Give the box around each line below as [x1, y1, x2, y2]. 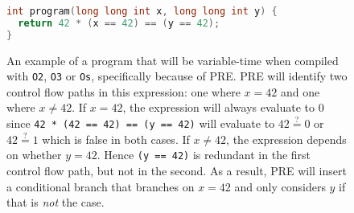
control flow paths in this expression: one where [6, 83, 241, 100]
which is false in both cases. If [42, 130, 190, 147]
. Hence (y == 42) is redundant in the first [97, 146, 311, 163]
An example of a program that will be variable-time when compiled [6, 51, 339, 68]
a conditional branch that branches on [6, 178, 195, 195]
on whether [6, 146, 62, 163]
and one [280, 83, 320, 100]
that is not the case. [6, 194, 105, 211]
